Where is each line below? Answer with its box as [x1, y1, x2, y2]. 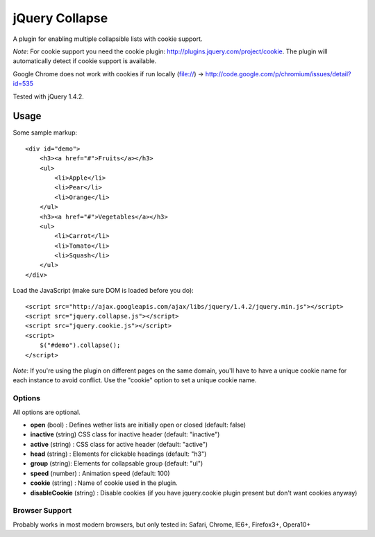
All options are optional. [12, 408, 81, 416]
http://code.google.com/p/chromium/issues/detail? [205, 69, 351, 78]
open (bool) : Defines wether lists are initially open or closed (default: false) [30, 420, 247, 429]
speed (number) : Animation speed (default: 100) [30, 469, 170, 477]
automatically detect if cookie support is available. [12, 57, 157, 65]
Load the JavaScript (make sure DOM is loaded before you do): [12, 287, 194, 295]
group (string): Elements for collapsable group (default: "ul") [30, 459, 203, 468]
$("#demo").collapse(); [39, 341, 121, 350]
